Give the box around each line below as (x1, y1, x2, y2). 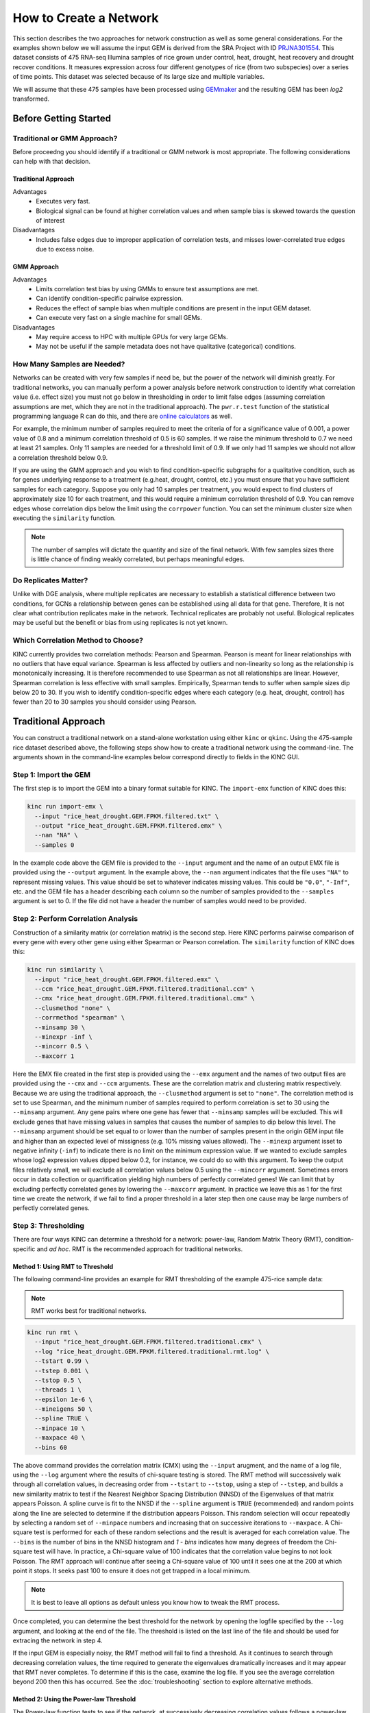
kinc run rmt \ (27, 1328, 78, 1336)
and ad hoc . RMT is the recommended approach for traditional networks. (36, 1244, 243, 1253)
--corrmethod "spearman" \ (34, 1014, 125, 1022)
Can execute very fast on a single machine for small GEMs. (36, 314, 202, 322)
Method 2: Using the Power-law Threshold (12, 1695, 136, 1703)
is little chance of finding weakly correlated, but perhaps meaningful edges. (31, 555, 245, 563)
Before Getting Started (12, 112, 112, 124)
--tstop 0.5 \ (34, 1376, 82, 1384)
